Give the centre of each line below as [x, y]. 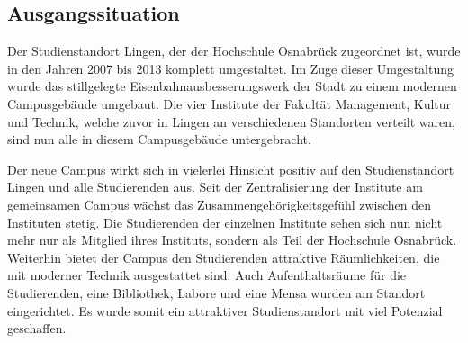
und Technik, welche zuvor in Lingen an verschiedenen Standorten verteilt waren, [231, 121]
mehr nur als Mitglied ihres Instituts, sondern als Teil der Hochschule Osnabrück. [232, 240]
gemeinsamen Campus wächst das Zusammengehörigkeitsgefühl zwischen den [220, 204]
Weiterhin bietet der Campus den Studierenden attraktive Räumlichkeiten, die [224, 257]
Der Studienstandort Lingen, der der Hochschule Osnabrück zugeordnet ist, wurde [234, 51]
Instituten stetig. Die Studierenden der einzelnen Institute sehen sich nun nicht [225, 222]
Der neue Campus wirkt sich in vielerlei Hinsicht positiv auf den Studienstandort [231, 169]
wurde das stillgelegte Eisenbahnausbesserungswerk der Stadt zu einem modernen [232, 86]
